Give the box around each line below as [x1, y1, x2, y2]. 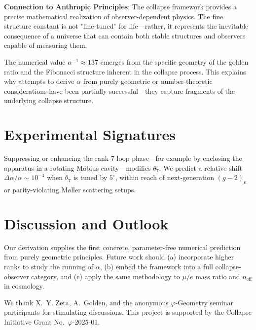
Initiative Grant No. [4, 316, 65, 327]
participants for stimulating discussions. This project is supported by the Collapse [4, 307, 252, 317]
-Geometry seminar [175, 297, 233, 307]
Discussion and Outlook [4, 213, 169, 233]
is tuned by [73, 172, 108, 183]
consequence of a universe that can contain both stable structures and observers [4, 30, 246, 40]
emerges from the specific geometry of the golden [100, 56, 249, 67]
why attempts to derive [4, 76, 74, 86]
